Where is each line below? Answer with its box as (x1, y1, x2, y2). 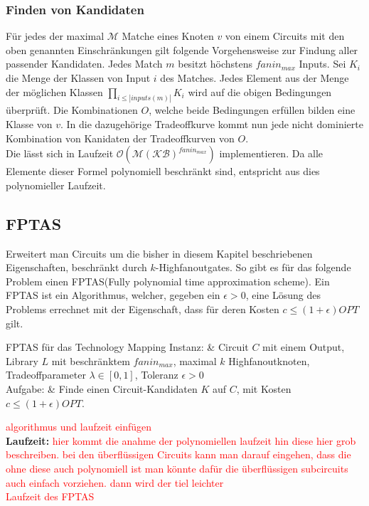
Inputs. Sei (299, 56, 346, 71)
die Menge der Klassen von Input (6, 70, 151, 85)
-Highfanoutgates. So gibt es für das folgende (155, 260, 351, 275)
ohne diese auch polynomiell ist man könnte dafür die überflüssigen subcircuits (6, 460, 348, 475)
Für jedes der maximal (6, 28, 105, 43)
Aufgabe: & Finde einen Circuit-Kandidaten (6, 381, 198, 396)
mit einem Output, (262, 339, 345, 354)
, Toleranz (134, 367, 178, 382)
